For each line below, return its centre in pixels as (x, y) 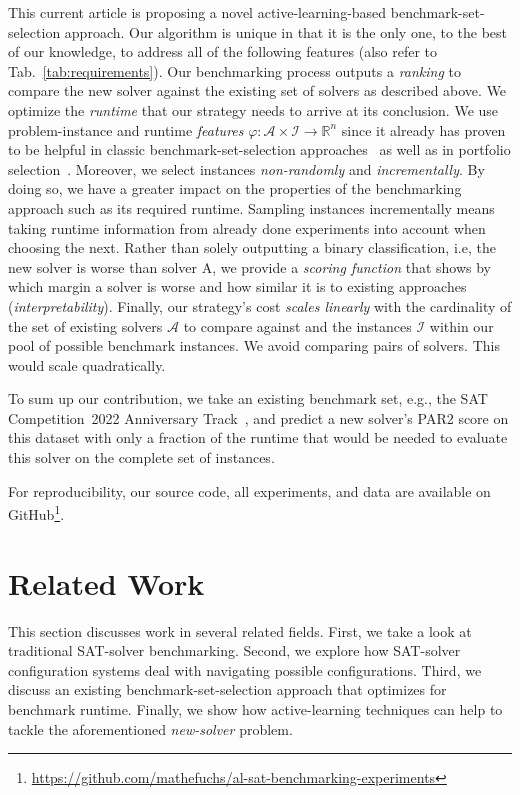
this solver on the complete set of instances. (141, 457)
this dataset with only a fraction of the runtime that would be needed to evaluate (258, 437)
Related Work (106, 582)
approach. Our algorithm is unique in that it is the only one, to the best (285, 31)
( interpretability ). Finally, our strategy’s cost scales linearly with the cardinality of (260, 305)
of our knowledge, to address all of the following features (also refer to (223, 51)
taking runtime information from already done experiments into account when (247, 227)
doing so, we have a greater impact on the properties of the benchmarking (235, 188)
